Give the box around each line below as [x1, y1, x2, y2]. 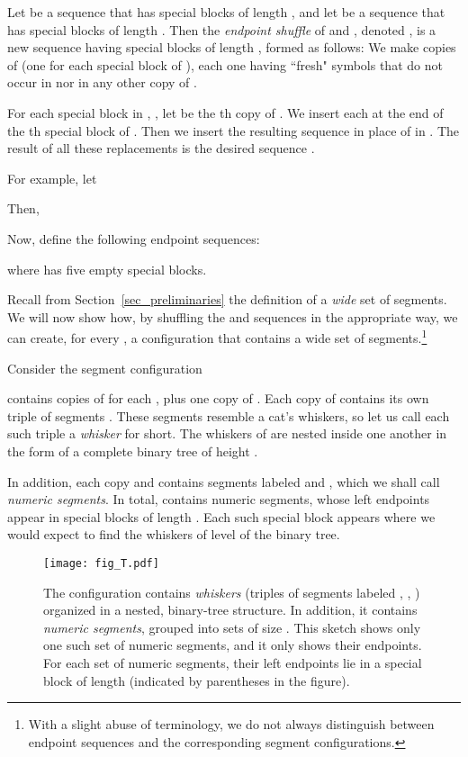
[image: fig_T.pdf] [43, 556, 159, 570]
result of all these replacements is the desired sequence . [7, 139, 315, 158]
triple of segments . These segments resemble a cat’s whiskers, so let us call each [7, 406, 450, 425]
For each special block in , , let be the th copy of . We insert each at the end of [7, 103, 444, 122]
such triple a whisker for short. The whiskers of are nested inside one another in [7, 424, 447, 443]
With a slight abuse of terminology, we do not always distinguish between [28, 715, 435, 734]
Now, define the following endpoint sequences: [7, 229, 260, 248]
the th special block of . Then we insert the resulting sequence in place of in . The [7, 121, 460, 140]
